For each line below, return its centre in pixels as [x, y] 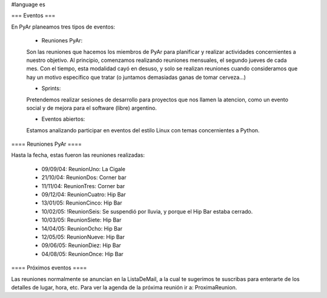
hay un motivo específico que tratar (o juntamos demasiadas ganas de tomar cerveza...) [136, 77]
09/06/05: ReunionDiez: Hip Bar [81, 245]
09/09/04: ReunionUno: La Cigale [83, 169]
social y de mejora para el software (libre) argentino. [92, 108]
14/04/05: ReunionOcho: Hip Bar [82, 228]
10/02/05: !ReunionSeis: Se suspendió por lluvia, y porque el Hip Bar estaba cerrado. [147, 211]
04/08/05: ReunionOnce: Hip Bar [82, 254]
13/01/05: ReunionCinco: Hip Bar [82, 203]
